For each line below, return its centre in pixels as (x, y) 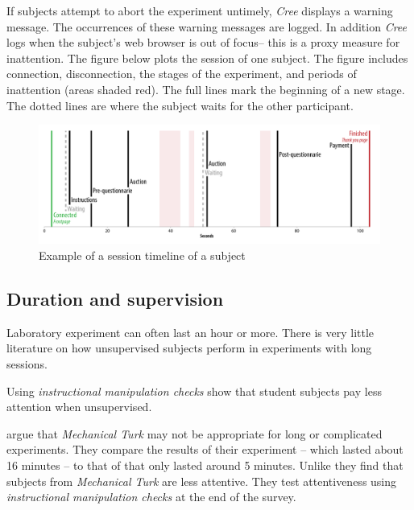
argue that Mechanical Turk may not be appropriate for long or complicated (195, 433)
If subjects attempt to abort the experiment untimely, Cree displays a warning (200, 10)
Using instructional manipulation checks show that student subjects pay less (194, 391)
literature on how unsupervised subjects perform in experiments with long (189, 348)
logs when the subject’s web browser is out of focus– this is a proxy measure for (203, 42)
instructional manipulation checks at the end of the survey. (151, 497)
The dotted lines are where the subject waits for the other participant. (180, 105)
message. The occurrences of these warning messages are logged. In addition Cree (207, 26)
